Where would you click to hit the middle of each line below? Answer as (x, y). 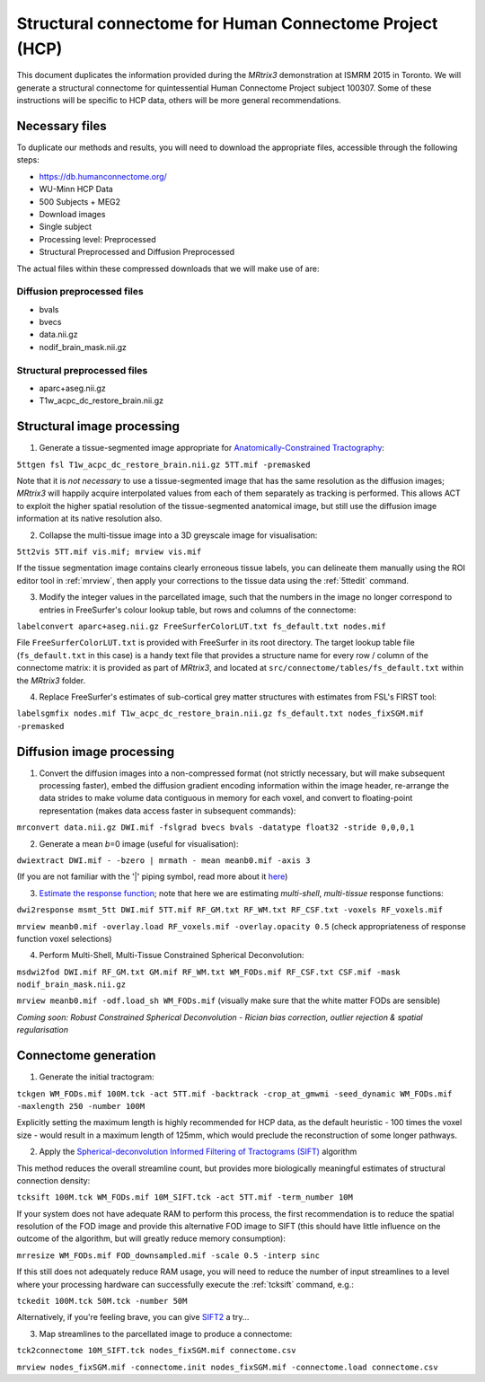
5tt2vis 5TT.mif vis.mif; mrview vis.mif (109, 552)
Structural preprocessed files (82, 370)
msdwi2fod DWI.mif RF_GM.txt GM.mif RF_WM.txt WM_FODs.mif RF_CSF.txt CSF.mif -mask (208, 972)
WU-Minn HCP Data (76, 189)
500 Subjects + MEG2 (80, 201)
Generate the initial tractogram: (97, 1077)
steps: (28, 160)
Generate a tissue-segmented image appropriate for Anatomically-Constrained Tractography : (212, 448)
